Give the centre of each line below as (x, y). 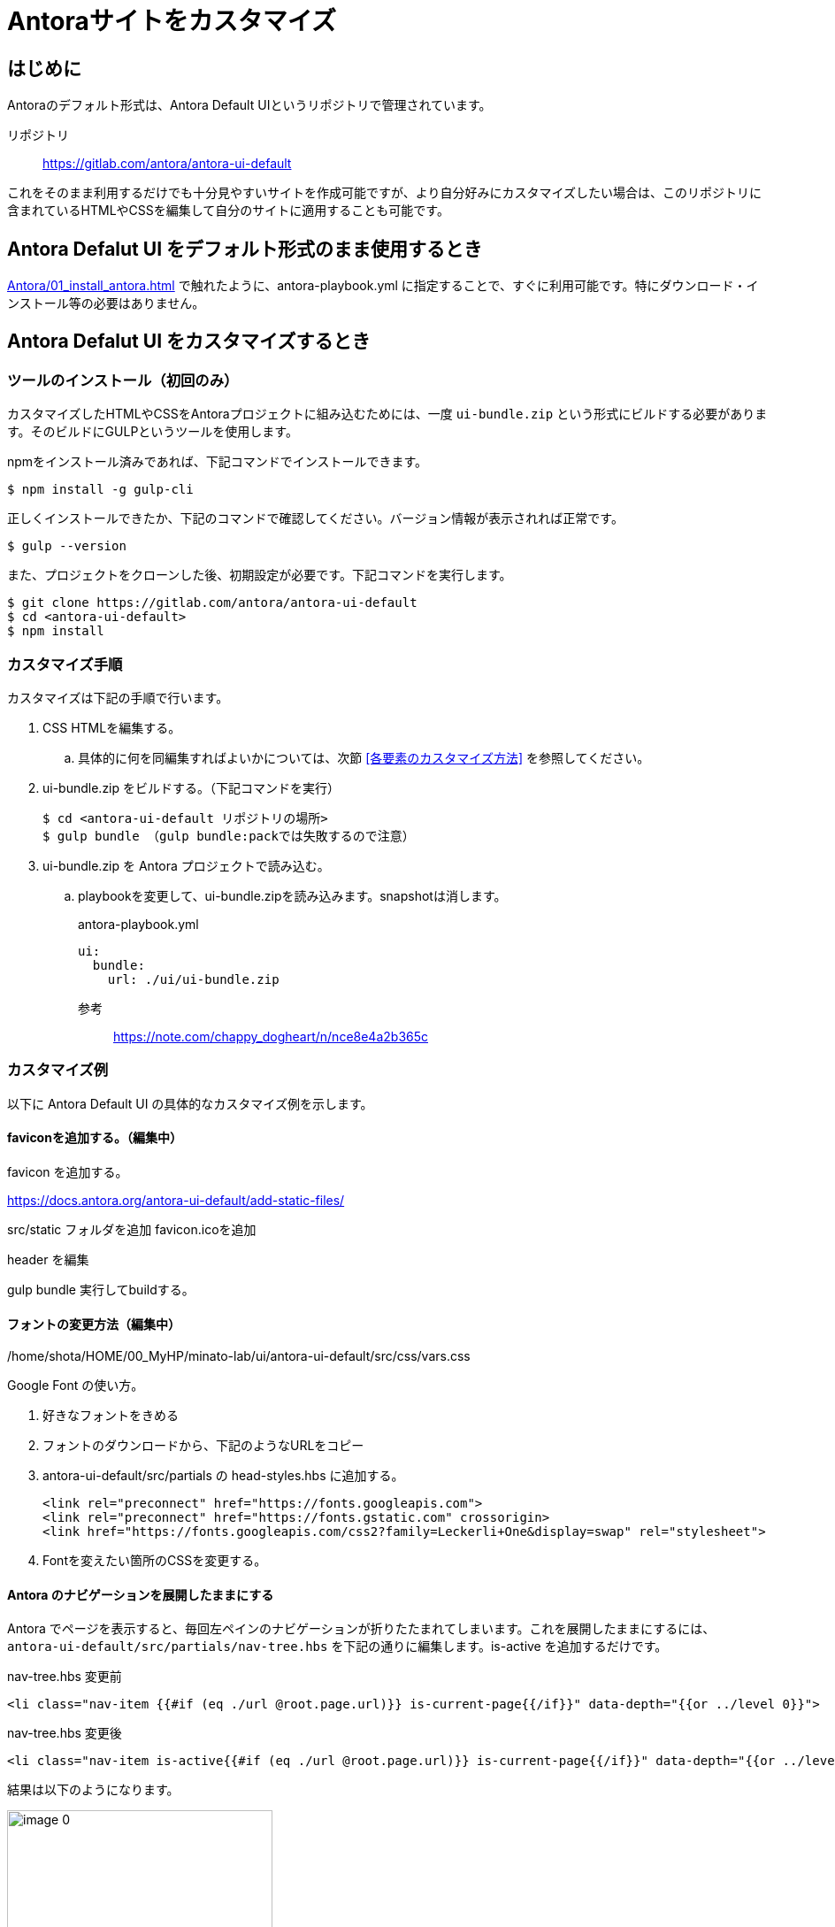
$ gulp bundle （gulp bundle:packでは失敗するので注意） (229, 836)
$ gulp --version (67, 546)
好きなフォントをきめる (111, 1416)
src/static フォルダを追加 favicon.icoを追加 (132, 1229)
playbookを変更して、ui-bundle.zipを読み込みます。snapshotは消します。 (292, 895)
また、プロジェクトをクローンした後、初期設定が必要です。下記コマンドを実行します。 (260, 575)
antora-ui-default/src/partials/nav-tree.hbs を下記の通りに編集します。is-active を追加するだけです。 (337, 1647)
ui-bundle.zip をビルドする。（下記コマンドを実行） (192, 787)
